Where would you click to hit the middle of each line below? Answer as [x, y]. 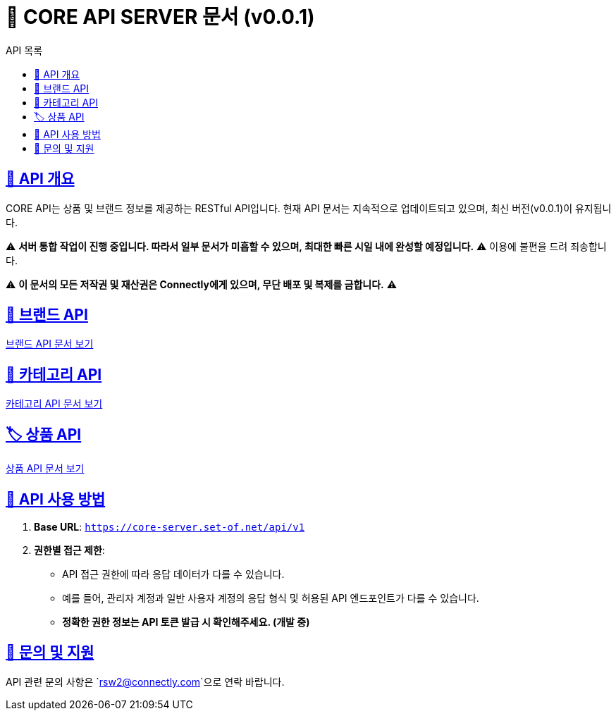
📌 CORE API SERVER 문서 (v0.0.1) [160, 17]
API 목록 [24, 50]
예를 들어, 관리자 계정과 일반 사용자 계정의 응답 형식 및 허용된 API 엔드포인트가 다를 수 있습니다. [271, 598]
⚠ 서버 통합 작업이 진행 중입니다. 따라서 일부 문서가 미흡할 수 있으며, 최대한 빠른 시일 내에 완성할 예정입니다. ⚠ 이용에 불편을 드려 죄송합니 [306, 246]
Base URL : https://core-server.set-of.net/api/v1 [170, 526]
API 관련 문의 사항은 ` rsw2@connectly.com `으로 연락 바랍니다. [145, 681]
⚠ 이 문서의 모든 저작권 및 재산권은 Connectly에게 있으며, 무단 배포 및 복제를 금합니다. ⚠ [202, 284]
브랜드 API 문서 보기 [50, 344]
